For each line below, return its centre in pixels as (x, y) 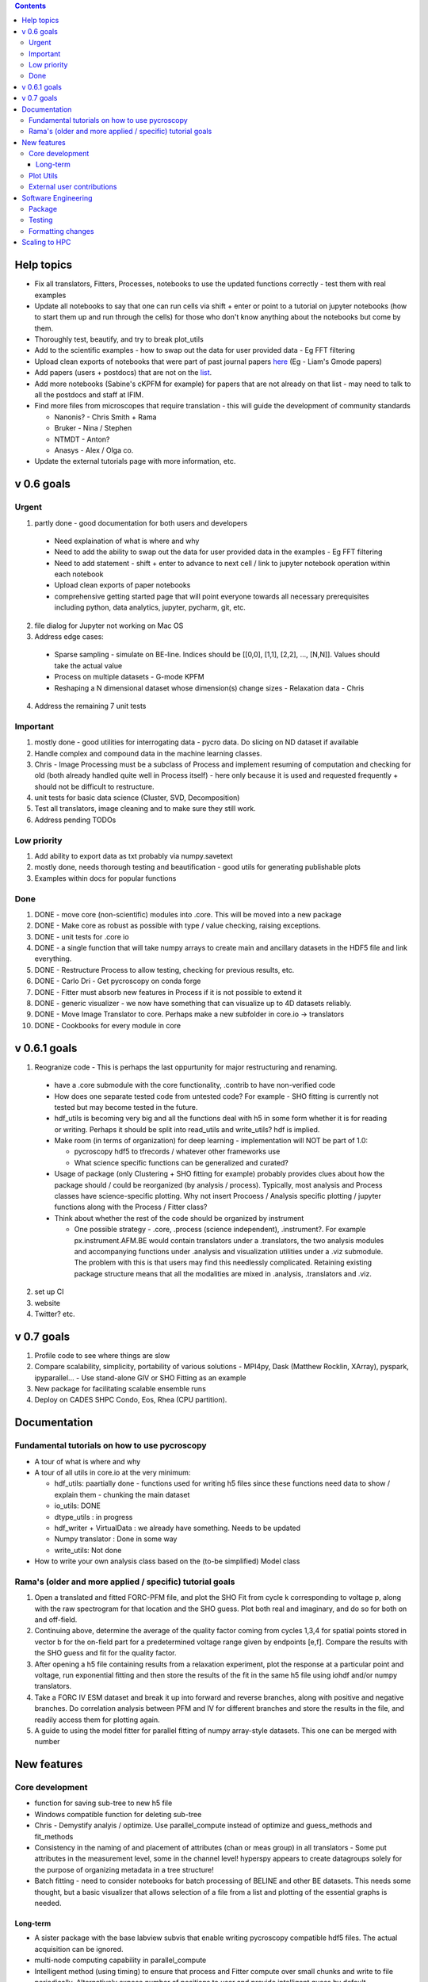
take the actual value (88, 665)
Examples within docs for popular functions (105, 878)
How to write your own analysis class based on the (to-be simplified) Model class (167, 1561)
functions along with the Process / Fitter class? (131, 1207)
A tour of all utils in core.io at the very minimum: (113, 1472)
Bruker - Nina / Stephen (93, 428)
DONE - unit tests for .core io (82, 936)
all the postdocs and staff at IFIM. (89, 395)
